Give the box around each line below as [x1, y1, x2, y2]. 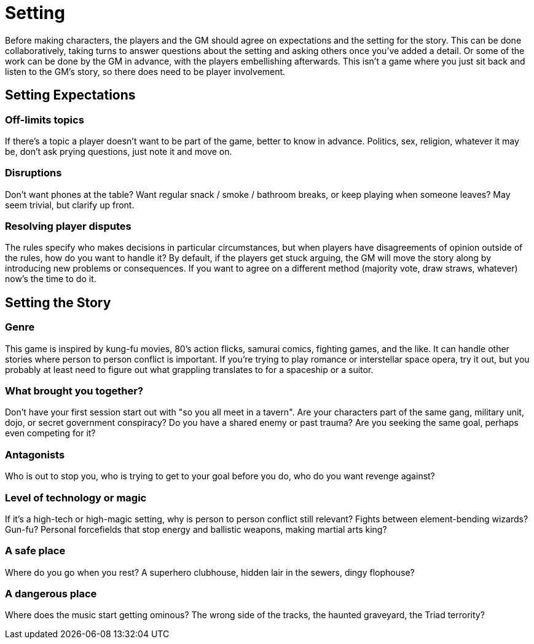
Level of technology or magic [5, 491, 147, 504]
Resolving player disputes [5, 220, 132, 233]
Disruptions [5, 167, 62, 179]
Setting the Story [5, 294, 111, 310]
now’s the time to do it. [5, 273, 96, 285]
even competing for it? [5, 428, 96, 439]
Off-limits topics [5, 113, 84, 126]
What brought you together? [5, 385, 144, 398]
